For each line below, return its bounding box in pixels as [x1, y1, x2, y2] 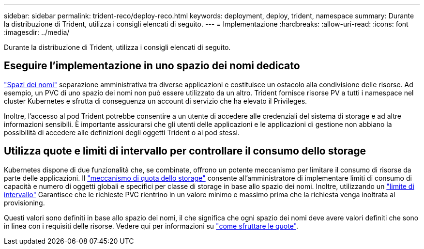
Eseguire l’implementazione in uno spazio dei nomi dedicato [4, 60, 300, 72]
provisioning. [4, 198, 45, 207]
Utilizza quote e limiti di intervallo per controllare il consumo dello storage [4, 145, 366, 157]
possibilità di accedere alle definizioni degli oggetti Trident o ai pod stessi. [4, 128, 240, 137]
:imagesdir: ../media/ [4, 28, 70, 36]
